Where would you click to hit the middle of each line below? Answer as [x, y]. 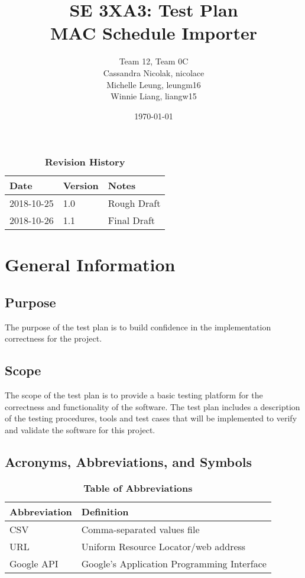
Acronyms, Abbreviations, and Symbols [129, 462]
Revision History [85, 162]
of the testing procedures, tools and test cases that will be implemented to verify [151, 418]
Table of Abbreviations [138, 488]
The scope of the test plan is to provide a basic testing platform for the [134, 395]
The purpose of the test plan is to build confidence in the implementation [138, 327]
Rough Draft [134, 203]
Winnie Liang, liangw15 [154, 96]
